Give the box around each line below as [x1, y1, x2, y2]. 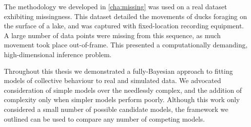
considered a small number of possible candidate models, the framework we [4, 104, 229, 114]
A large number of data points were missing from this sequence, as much [4, 30, 221, 40]
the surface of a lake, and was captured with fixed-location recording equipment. [4, 21, 244, 31]
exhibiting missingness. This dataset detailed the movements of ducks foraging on [4, 11, 247, 21]
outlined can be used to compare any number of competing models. [4, 113, 205, 124]
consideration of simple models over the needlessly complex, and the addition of [4, 85, 242, 95]
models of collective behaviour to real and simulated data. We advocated [4, 75, 221, 85]
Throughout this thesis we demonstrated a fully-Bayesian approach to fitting [4, 65, 233, 76]
